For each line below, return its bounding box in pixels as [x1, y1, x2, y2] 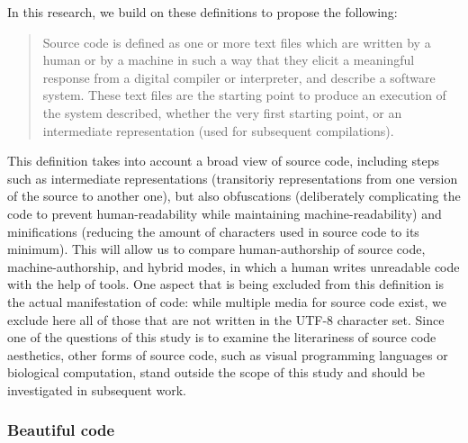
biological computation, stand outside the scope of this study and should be [7, 363, 426, 382]
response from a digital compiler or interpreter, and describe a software [42, 68, 436, 86]
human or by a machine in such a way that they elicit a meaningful [42, 50, 415, 69]
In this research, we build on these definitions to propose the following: [7, 3, 398, 21]
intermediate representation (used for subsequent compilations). [42, 121, 394, 140]
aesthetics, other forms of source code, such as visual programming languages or [7, 345, 448, 364]
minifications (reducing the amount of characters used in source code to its [7, 221, 419, 240]
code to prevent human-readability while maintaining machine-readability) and [7, 203, 442, 222]
